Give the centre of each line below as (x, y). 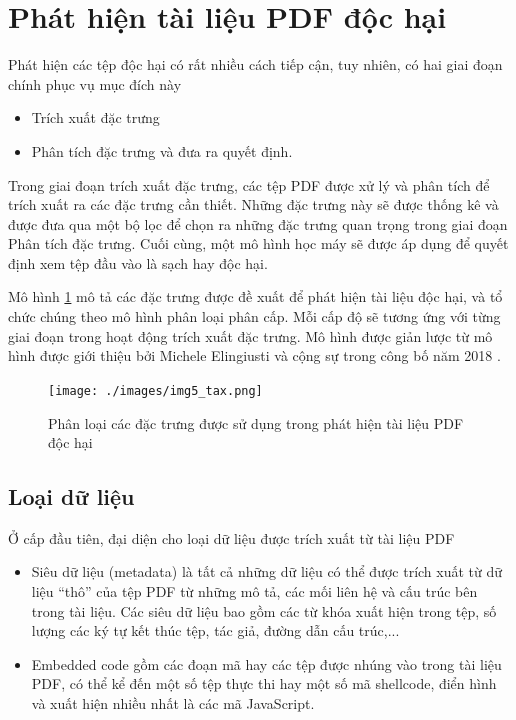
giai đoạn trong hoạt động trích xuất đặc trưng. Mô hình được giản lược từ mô (250, 335)
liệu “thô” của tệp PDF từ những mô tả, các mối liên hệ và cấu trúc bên (254, 591)
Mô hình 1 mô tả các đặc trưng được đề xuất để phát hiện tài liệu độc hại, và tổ (255, 296)
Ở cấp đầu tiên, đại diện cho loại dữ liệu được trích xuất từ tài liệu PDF (231, 537)
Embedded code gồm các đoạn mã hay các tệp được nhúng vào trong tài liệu (266, 663)
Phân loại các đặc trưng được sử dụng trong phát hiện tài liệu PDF (256, 422)
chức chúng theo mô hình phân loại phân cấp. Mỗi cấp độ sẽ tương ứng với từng (254, 316)
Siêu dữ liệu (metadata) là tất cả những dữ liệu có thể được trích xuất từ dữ (267, 571)
